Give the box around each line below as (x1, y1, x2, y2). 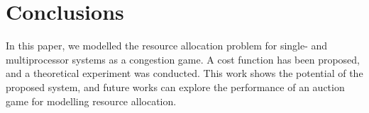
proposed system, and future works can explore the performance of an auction (6, 79, 345, 94)
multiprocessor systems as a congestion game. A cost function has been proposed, (6, 52, 360, 66)
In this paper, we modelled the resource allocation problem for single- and (6, 38, 328, 53)
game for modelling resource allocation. (6, 93, 177, 108)
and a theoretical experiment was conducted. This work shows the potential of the (6, 66, 363, 81)
